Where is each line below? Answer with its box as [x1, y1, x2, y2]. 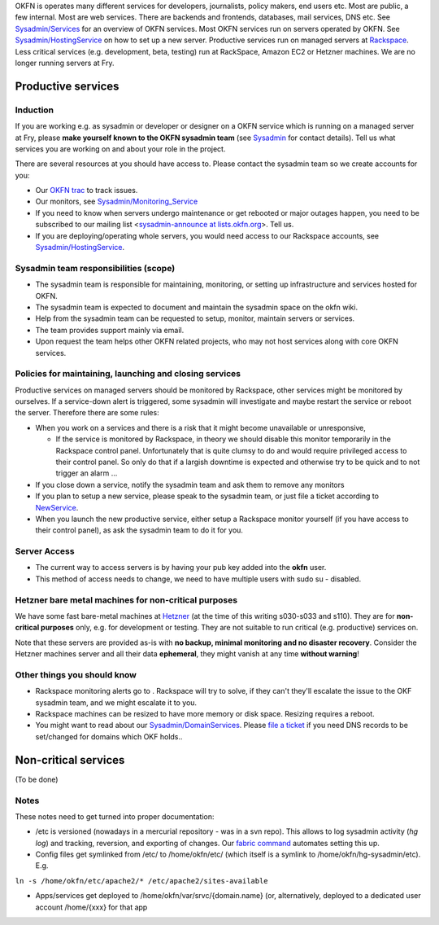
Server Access [15, 546, 75, 557]
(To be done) [15, 774, 59, 784]
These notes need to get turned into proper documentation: [15, 811, 215, 822]
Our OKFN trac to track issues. [35, 186, 138, 195]
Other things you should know [15, 669, 137, 680]
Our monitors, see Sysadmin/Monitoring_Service [35, 196, 198, 207]
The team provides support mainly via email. [35, 325, 185, 335]
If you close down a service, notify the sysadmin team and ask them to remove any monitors [35, 480, 345, 489]
